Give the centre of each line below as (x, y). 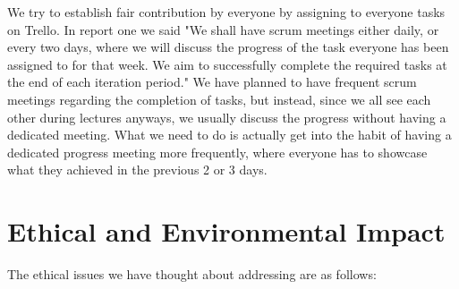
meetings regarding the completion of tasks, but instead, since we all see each (219, 99)
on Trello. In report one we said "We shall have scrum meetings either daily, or (223, 29)
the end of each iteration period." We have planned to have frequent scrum (212, 82)
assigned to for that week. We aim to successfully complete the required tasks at (227, 64)
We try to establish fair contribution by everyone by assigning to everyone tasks (226, 12)
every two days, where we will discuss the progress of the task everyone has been (228, 47)
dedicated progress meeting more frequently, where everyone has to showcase (217, 152)
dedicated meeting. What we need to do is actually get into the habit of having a (229, 135)
